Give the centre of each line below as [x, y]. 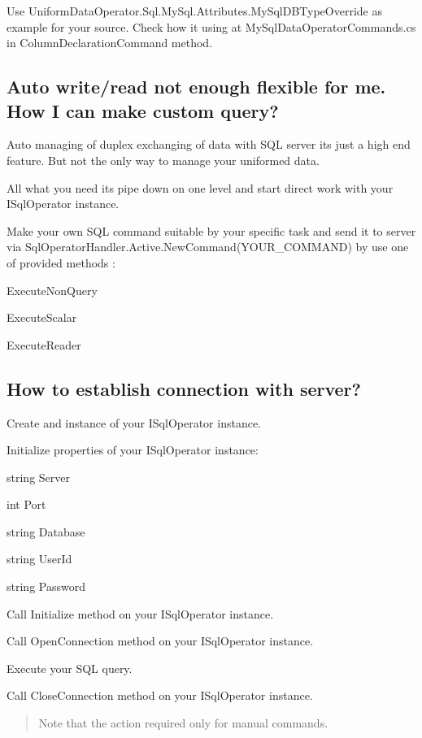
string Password [46, 586]
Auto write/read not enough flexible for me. [196, 87]
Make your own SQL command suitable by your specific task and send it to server [211, 230]
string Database [46, 531]
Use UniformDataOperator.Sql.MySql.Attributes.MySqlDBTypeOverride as [194, 11]
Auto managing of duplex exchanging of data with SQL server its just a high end [209, 144]
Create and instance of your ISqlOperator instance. [134, 422]
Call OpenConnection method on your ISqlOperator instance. [160, 641]
